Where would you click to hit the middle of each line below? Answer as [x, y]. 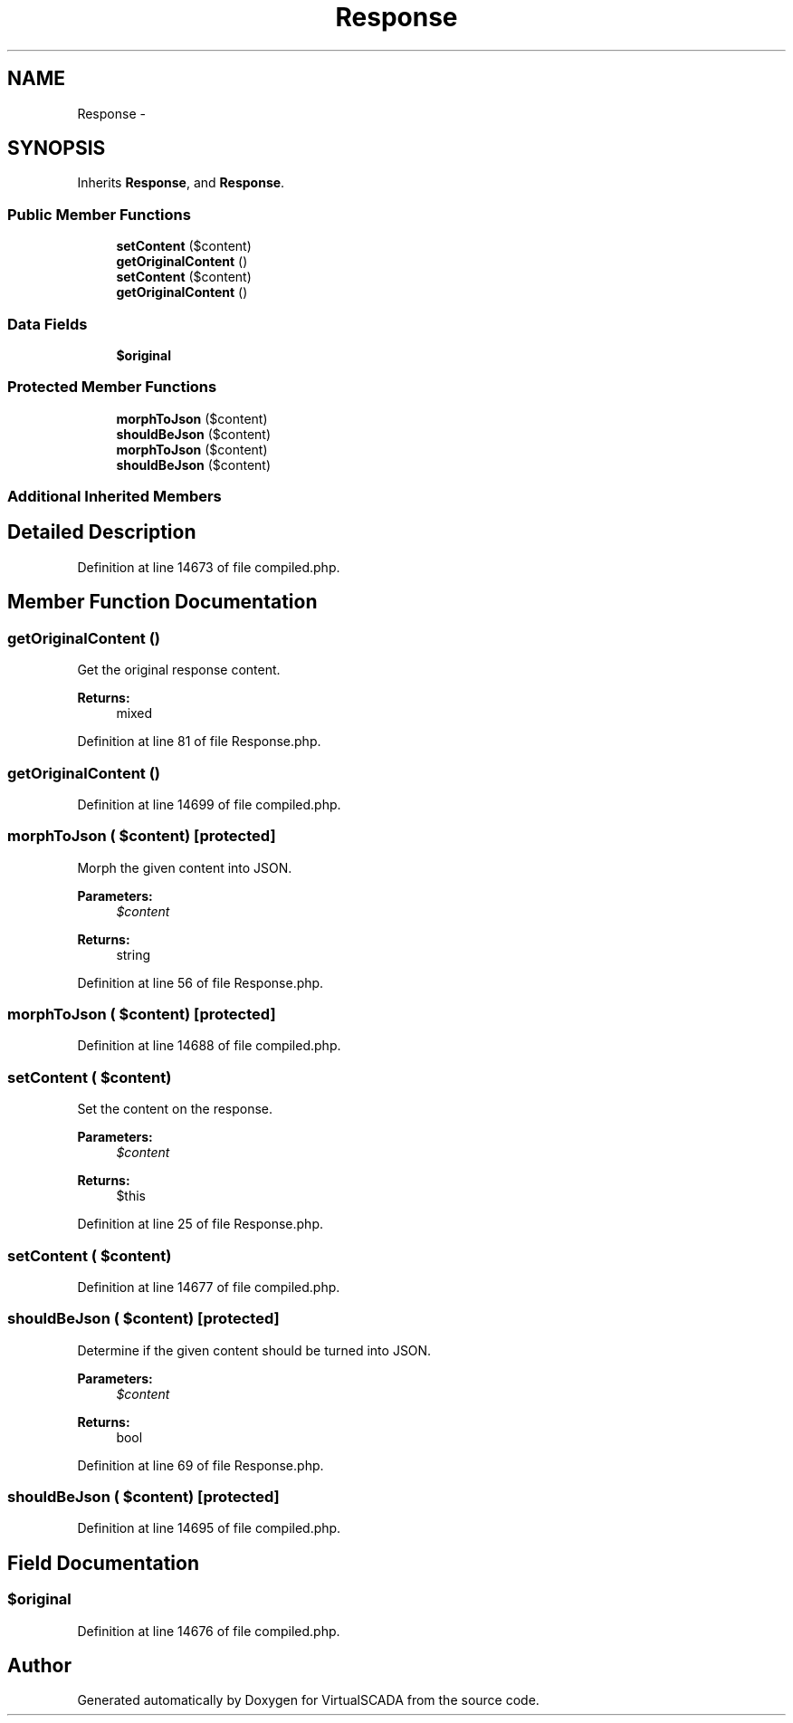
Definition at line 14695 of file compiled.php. [209, 1528]
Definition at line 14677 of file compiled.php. [209, 1287]
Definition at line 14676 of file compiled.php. [209, 1631]
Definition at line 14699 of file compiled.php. [209, 804]
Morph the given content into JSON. [185, 867]
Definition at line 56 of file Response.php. [201, 982]
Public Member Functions [99, 214]
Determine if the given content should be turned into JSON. [254, 1350]
